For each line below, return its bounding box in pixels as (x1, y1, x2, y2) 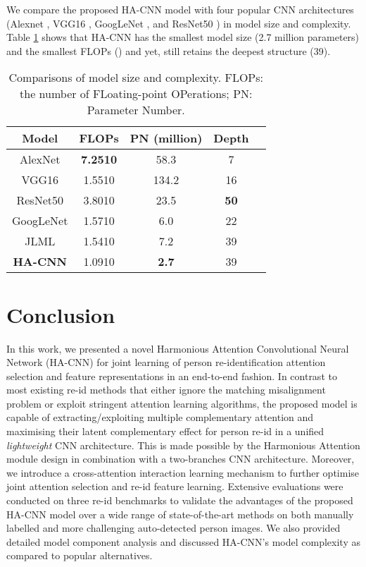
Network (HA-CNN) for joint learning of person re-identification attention (6, 355, 326, 370)
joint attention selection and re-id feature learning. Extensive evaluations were (6, 479, 343, 494)
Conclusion (6, 300, 115, 329)
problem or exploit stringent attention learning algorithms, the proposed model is (6, 396, 358, 410)
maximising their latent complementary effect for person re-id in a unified (6, 424, 324, 439)
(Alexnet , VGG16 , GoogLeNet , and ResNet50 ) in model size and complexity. (6, 16, 351, 30)
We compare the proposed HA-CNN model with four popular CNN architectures (6, 2, 354, 16)
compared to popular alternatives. (6, 548, 153, 563)
